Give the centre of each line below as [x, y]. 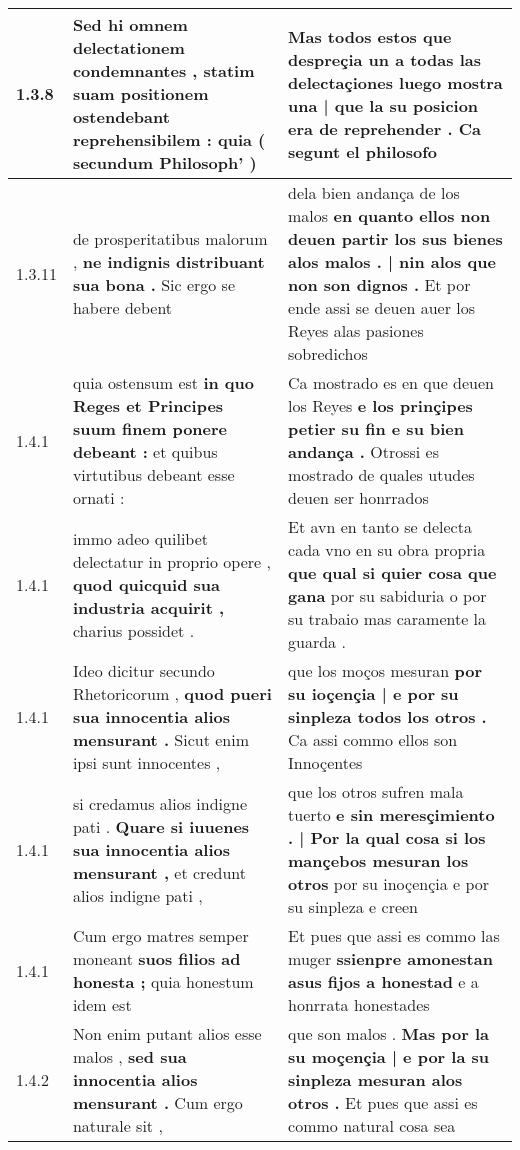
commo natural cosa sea [372, 1125]
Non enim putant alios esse [167, 1033]
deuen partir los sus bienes [395, 238]
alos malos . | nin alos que [392, 261]
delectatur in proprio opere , [171, 561]
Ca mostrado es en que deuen [391, 382]
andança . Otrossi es [364, 451]
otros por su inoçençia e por [389, 883]
